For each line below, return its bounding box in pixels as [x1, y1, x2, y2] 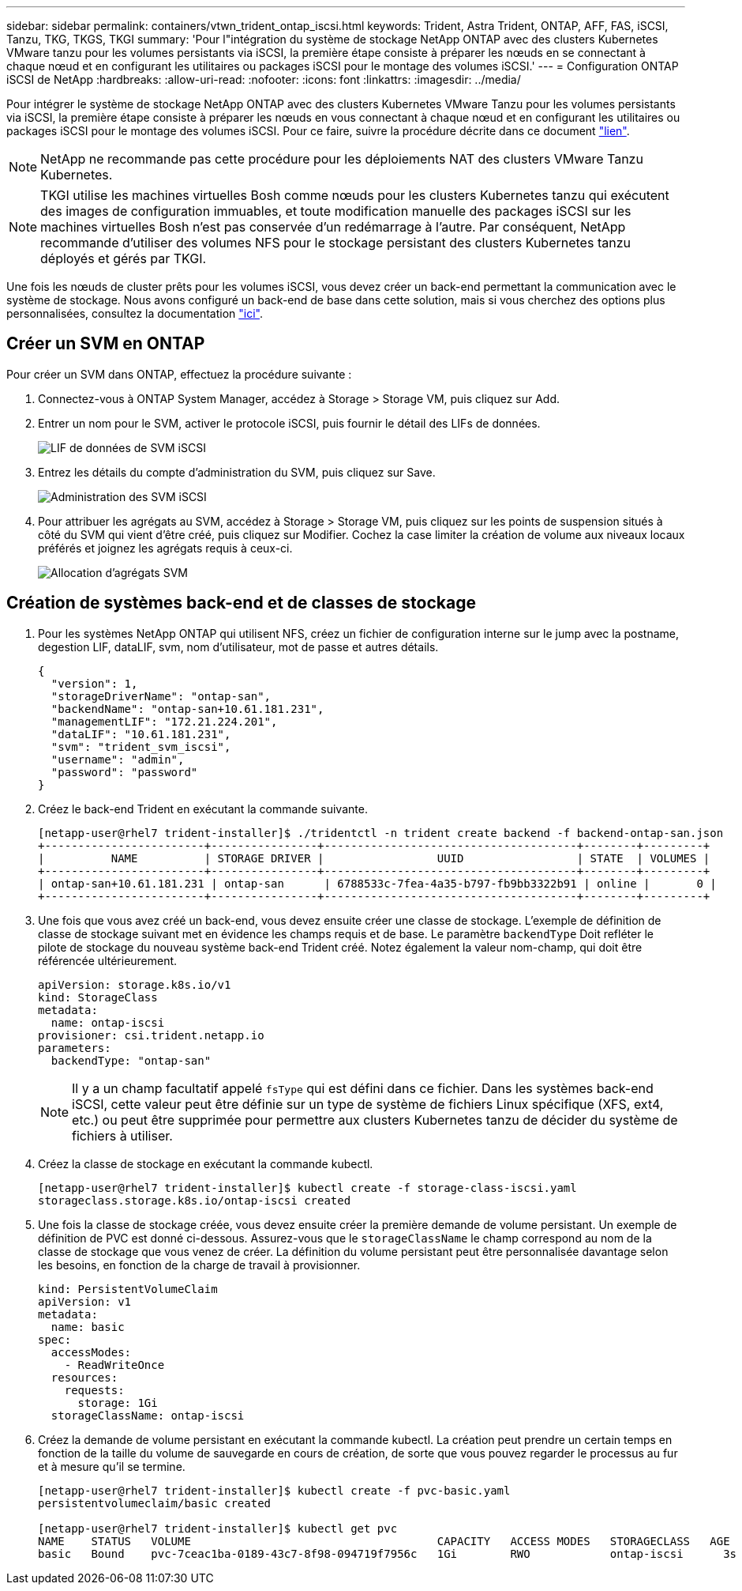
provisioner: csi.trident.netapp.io [38, 1028, 264, 1042]
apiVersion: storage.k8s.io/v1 [38, 978, 231, 991]
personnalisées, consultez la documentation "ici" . [6, 307, 263, 320]
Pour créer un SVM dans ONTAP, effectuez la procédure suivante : [6, 367, 352, 381]
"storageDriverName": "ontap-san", [51, 689, 272, 703]
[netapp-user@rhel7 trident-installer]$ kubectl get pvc [38, 1521, 398, 1535]
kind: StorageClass [38, 990, 158, 1004]
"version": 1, [51, 677, 138, 690]
